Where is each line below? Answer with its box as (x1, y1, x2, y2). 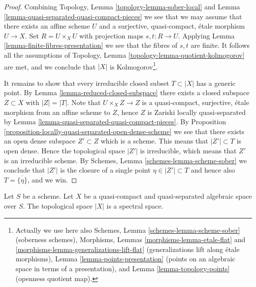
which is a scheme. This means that (100, 136, 208, 146)
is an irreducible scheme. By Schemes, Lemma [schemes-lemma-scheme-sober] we (4, 155, 247, 165)
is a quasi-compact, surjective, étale (142, 97, 249, 107)
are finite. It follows (191, 40, 250, 50)
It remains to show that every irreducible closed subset (4, 77, 169, 88)
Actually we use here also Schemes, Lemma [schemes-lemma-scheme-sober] (15, 224, 240, 235)
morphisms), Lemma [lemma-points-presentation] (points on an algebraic (15, 253, 235, 264)
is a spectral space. (106, 200, 163, 211)
